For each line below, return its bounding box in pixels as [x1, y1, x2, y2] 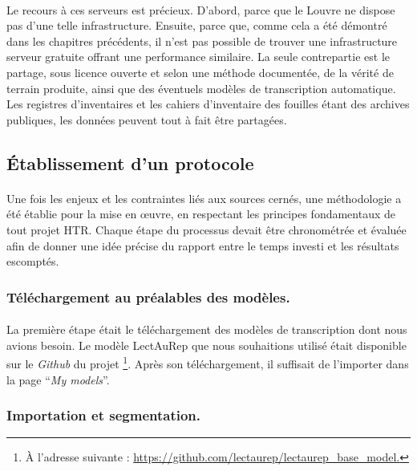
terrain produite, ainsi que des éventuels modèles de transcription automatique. [6, 79, 396, 96]
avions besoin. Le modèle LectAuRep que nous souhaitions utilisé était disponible [6, 336, 407, 353]
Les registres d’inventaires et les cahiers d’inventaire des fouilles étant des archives [6, 95, 410, 112]
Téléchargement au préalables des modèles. [6, 286, 290, 307]
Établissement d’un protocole [6, 150, 254, 175]
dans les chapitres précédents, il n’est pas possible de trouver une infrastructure [6, 32, 398, 49]
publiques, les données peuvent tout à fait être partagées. [6, 111, 287, 128]
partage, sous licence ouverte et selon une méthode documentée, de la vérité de [6, 63, 394, 80]
